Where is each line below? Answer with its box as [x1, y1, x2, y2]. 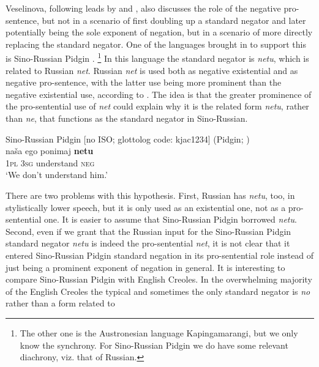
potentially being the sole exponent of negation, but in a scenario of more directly [6, 26, 313, 39]
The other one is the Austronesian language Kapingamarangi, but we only [20, 326, 298, 339]
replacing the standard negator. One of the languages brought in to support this [6, 37, 306, 50]
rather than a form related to [6, 297, 115, 310]
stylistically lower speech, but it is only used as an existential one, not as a [6, 201, 286, 213]
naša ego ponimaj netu [6, 144, 94, 157]
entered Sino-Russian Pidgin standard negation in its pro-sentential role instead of [6, 248, 314, 261]
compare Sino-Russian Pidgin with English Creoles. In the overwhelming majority [6, 273, 312, 286]
